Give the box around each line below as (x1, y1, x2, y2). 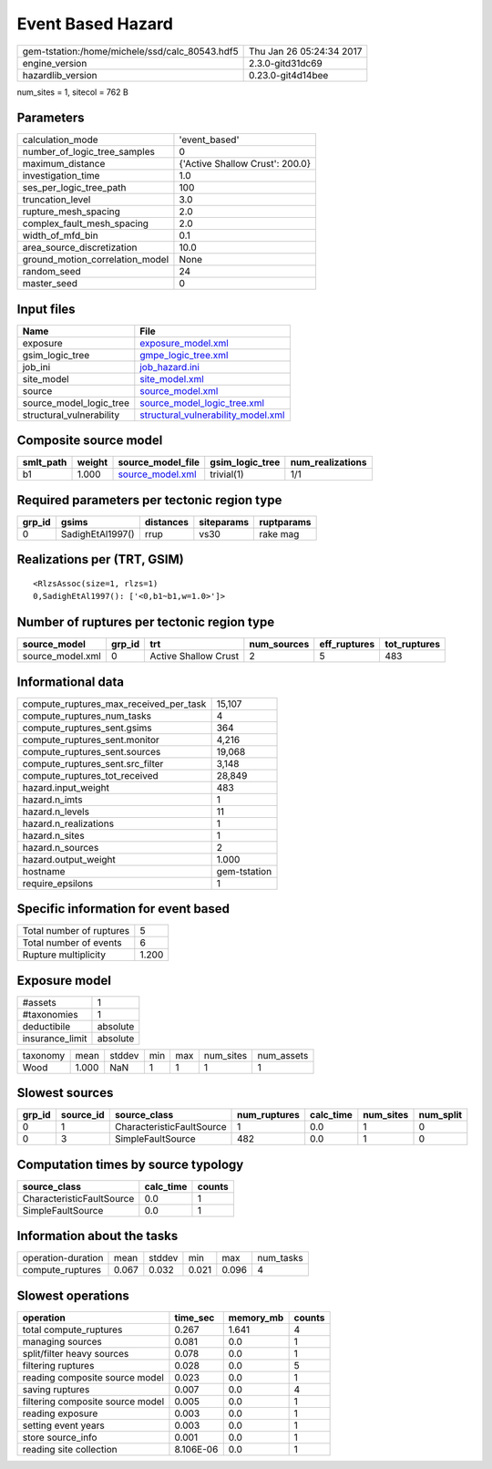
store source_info (22, 1431, 97, 1443)
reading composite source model (22, 1371, 164, 1383)
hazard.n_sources (22, 841, 99, 853)
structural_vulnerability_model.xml (139, 409, 285, 421)
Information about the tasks (16, 1228, 179, 1244)
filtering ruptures (22, 1359, 95, 1371)
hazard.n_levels (22, 805, 90, 818)
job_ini (22, 360, 51, 373)
